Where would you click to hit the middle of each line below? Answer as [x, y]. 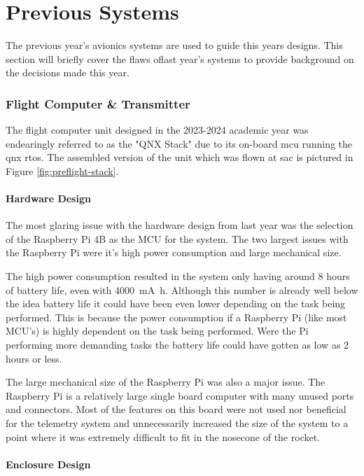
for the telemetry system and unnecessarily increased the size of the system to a [177, 423]
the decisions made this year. [68, 72]
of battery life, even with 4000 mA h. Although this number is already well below [182, 289]
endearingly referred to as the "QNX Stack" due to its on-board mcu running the [179, 143]
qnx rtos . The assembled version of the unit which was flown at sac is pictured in [180, 157]
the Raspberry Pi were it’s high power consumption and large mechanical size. [174, 252]
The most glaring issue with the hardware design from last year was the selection [180, 225]
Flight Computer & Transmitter [98, 103]
